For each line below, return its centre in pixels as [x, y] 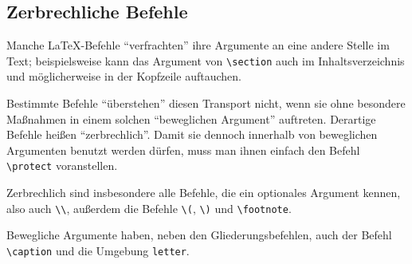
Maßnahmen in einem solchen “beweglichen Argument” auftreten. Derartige [191, 118]
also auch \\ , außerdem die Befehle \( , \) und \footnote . [149, 208]
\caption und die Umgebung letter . [98, 250]
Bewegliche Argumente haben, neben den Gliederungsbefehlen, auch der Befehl [199, 235]
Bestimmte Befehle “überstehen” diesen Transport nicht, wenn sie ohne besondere [206, 103]
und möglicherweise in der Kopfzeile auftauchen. [124, 76]
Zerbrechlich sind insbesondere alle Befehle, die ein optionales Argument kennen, [204, 193]
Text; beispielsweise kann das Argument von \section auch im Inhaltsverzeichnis [206, 60]
